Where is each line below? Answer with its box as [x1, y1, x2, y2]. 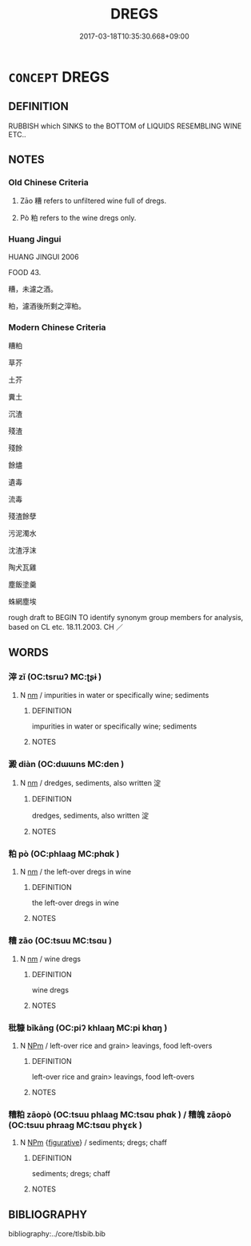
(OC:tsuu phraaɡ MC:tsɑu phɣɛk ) [8, 1119, 142, 1130]
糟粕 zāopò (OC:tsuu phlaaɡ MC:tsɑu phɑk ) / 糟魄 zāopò [8, 1109, 232, 1120]
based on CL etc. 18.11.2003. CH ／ [8, 623, 124, 632]
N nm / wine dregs [19, 954, 82, 964]
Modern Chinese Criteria [8, 322, 106, 333]
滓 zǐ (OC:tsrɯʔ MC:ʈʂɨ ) [8, 672, 102, 683]
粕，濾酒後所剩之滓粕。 [8, 301, 86, 310]
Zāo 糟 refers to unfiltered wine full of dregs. [19, 196, 166, 205]
